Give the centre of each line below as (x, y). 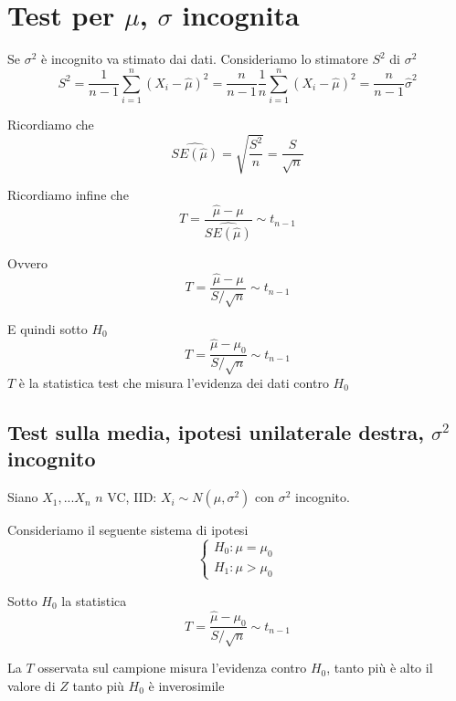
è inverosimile (186, 685)
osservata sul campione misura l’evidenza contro (172, 668)
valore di (32, 685)
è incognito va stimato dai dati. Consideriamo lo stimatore (205, 59)
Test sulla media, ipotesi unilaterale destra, (216, 431)
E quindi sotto (48, 328)
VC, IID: (132, 497)
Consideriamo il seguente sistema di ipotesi (128, 530)
